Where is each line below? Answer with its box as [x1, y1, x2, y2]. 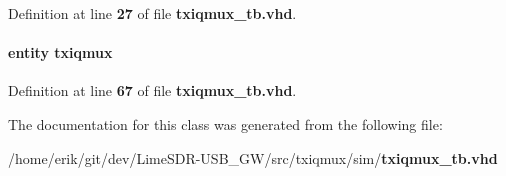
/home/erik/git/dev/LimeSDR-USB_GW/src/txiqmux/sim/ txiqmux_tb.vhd [8, 147, 498, 168]
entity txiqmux [8, 42, 113, 63]
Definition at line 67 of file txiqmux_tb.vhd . [8, 80, 297, 101]
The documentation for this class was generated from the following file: [8, 113, 443, 134]
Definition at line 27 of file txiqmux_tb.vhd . [8, 3, 297, 23]
